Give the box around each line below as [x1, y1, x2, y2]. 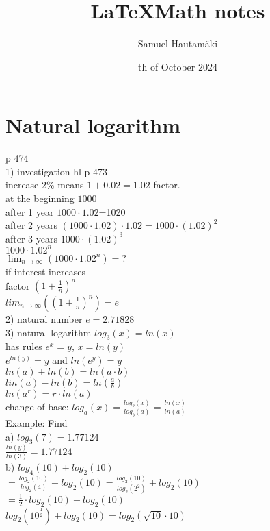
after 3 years [5, 231, 57, 245]
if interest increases [5, 264, 85, 278]
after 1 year [5, 204, 54, 219]
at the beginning [5, 191, 75, 206]
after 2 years [5, 218, 57, 232]
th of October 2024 [138, 59, 217, 73]
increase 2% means [5, 177, 84, 192]
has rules [5, 339, 42, 354]
